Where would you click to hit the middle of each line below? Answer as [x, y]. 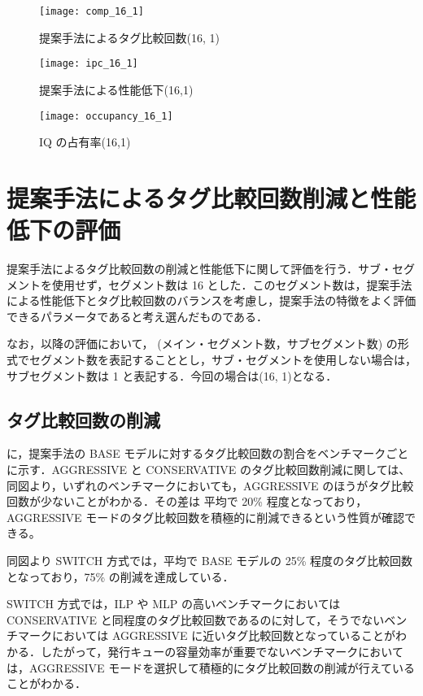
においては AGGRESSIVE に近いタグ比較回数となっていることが [224, 635]
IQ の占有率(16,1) [85, 142]
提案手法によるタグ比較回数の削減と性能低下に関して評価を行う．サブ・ [200, 269]
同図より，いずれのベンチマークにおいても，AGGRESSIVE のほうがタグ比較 [210, 485]
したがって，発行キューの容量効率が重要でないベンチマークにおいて [222, 651]
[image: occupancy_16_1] [106, 116]
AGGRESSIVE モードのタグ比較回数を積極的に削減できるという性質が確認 [205, 517]
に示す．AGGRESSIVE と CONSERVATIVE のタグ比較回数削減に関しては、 [209, 470]
